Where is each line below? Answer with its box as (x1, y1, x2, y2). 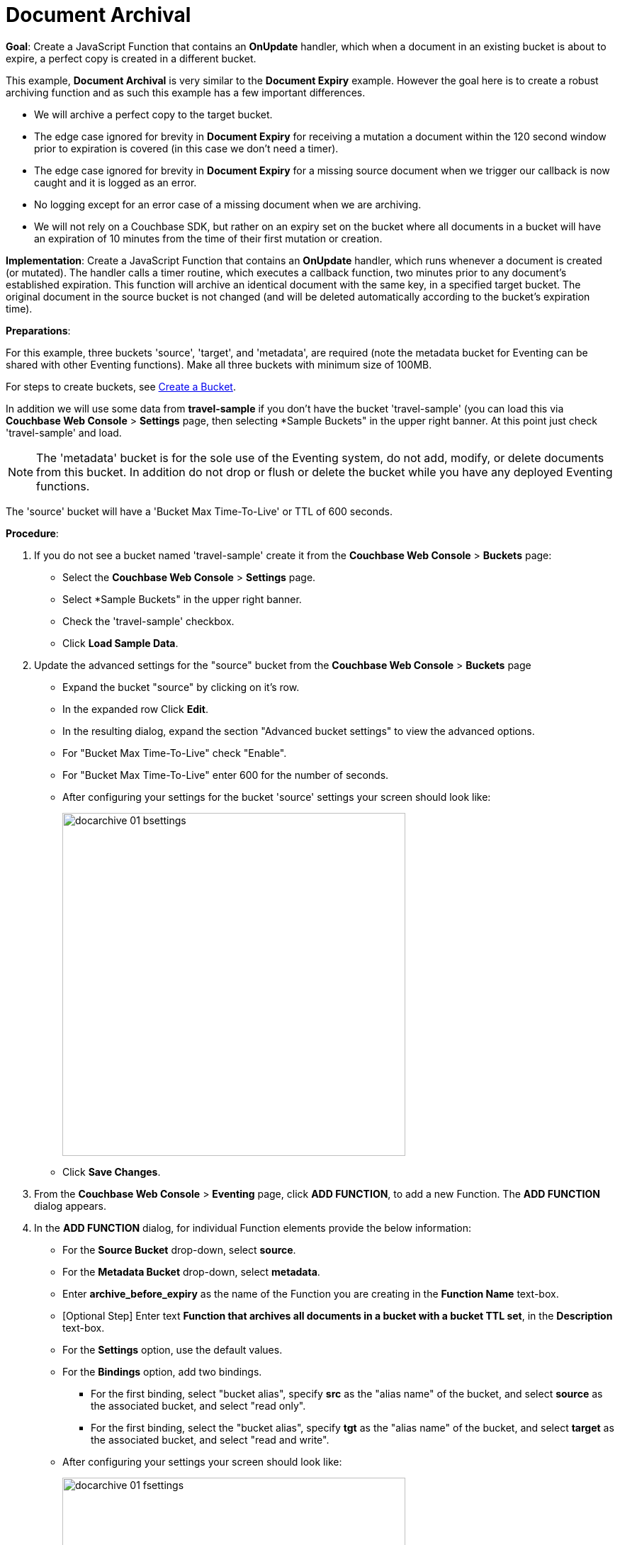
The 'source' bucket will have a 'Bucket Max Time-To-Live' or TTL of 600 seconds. (6, 505, 393, 517)
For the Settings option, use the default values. (62, 1343, 283, 1356)
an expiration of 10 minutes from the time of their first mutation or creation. (34, 232, 383, 245)
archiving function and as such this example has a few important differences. (6, 86, 366, 99)
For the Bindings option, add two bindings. (62, 1365, 262, 1378)
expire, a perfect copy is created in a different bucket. (6, 52, 257, 64)
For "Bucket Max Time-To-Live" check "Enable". (62, 746, 287, 759)
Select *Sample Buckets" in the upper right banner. (62, 592, 302, 605)
